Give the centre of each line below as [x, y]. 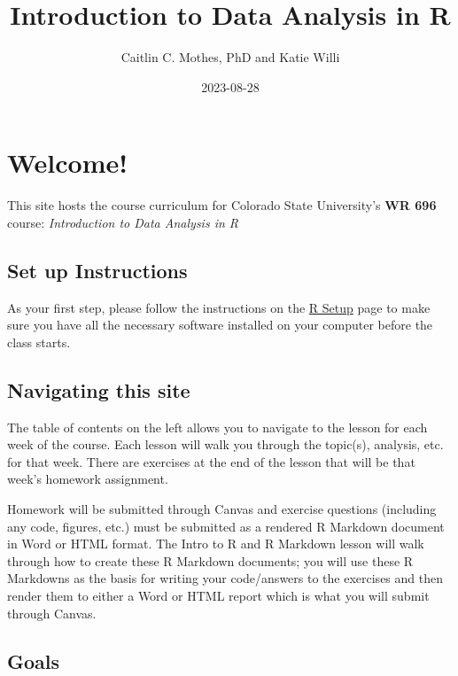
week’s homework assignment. [88, 479]
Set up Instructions [97, 270]
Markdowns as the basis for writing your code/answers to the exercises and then [225, 578]
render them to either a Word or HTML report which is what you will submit [218, 595]
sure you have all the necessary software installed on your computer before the [220, 325]
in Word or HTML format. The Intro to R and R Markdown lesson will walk [216, 544]
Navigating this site [99, 389]
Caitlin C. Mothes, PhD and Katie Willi [230, 57]
